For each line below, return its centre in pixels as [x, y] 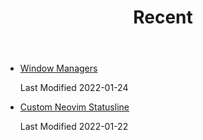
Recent [163, 17]
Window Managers [58, 68]
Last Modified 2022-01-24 [74, 88]
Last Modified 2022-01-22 [74, 127]
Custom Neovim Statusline [74, 107]
